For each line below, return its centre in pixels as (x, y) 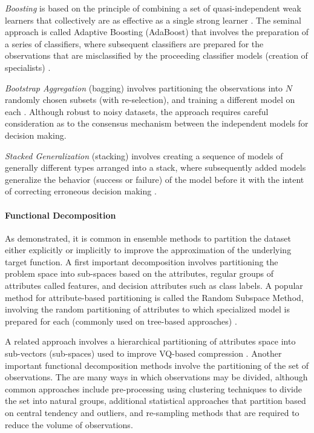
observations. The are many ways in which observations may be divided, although (156, 377)
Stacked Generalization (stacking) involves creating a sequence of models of (144, 155)
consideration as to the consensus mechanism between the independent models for (157, 123)
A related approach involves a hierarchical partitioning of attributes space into (150, 341)
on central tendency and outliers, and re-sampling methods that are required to (152, 413)
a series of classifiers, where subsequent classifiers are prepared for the (134, 43)
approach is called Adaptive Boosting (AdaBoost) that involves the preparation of (157, 32)
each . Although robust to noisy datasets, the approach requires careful (137, 111)
